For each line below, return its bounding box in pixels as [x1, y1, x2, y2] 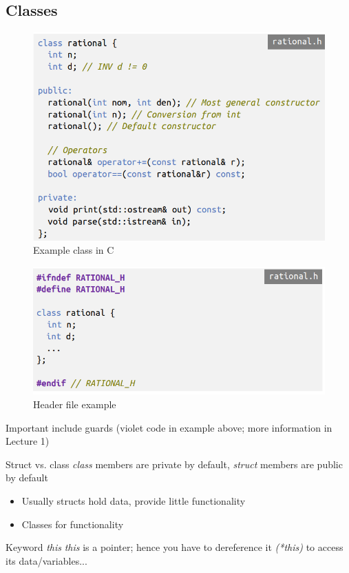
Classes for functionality [21, 516, 124, 531]
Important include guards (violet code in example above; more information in [6, 420, 332, 434]
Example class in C [33, 243, 114, 257]
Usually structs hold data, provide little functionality [21, 493, 246, 507]
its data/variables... [6, 553, 87, 567]
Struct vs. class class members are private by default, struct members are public [6, 456, 343, 471]
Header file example [33, 396, 116, 411]
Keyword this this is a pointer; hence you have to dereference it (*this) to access [6, 540, 343, 554]
